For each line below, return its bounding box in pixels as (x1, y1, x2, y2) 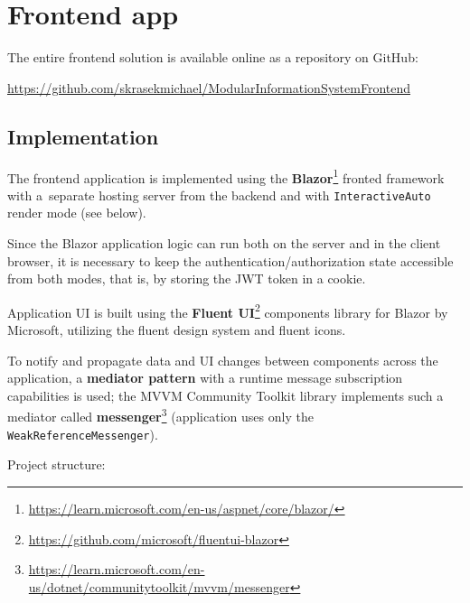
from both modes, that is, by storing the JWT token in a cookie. (7, 269, 366, 288)
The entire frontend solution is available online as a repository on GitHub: (7, 48, 418, 67)
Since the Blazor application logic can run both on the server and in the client (7, 234, 441, 253)
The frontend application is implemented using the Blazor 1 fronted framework (7, 165, 445, 187)
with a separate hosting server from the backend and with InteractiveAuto (7, 185, 431, 204)
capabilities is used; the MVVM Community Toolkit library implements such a (7, 385, 444, 404)
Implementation (7, 122, 159, 150)
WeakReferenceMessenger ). (7, 424, 158, 443)
